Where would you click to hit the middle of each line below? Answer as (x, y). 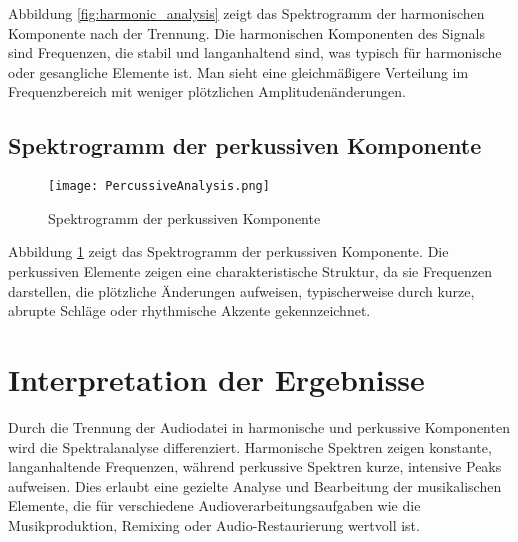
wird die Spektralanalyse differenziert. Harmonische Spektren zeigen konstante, (250, 446)
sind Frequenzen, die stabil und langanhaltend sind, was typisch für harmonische (255, 52)
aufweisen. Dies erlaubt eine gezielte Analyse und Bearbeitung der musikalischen (255, 485)
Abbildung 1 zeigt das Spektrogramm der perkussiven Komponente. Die (228, 251)
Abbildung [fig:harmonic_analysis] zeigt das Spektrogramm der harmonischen (246, 13)
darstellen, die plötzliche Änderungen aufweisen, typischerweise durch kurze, (241, 290)
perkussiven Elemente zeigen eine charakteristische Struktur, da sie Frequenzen (250, 271)
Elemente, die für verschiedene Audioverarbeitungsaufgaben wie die (214, 505)
